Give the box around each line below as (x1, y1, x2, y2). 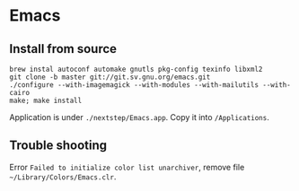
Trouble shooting (9, 138, 108, 153)
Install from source (9, 41, 118, 56)
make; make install (9, 96, 83, 105)
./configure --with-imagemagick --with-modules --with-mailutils (9, 81, 259, 90)
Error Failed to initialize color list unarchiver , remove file (9, 161, 245, 172)
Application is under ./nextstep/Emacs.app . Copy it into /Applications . (9, 112, 269, 122)
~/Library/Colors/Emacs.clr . (9, 171, 117, 182)
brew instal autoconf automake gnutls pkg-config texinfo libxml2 (9, 65, 263, 74)
